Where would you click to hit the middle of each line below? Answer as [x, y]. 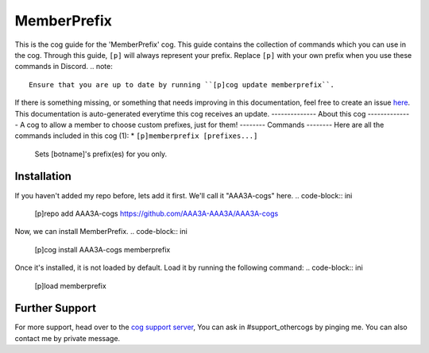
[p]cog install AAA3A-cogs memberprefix [102, 249]
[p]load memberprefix [70, 286]
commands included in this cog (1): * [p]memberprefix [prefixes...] [136, 136]
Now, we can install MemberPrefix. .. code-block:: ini [101, 232]
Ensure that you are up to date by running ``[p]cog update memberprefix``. [182, 84]
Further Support [56, 308]
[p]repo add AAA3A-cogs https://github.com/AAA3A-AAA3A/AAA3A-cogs [157, 213]
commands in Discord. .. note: [64, 67]
